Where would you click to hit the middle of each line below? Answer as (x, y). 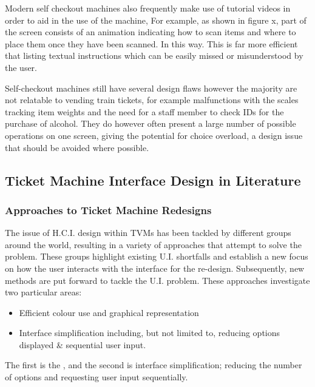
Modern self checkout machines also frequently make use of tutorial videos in (148, 8)
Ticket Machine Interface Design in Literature (153, 180)
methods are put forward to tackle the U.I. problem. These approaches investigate (157, 280)
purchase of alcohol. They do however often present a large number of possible (151, 123)
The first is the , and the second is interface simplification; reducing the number (154, 365)
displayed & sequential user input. (83, 344)
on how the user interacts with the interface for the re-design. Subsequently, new (155, 268)
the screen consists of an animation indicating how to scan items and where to (151, 32)
